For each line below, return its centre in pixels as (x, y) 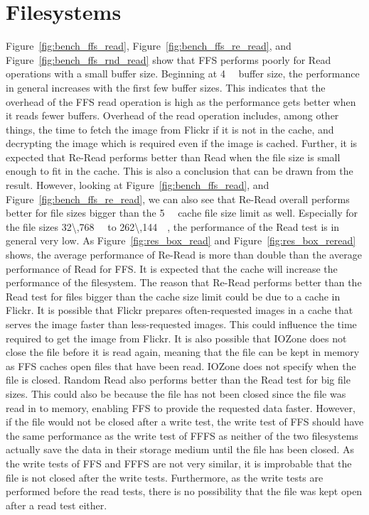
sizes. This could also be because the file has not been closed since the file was (176, 393)
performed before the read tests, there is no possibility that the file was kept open (184, 491)
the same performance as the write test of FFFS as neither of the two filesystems (182, 435)
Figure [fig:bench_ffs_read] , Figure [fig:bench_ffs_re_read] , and (149, 46)
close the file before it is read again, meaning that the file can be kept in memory (183, 352)
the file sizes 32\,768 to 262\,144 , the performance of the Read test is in (173, 226)
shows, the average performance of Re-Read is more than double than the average (184, 255)
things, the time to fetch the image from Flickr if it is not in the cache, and (170, 129)
